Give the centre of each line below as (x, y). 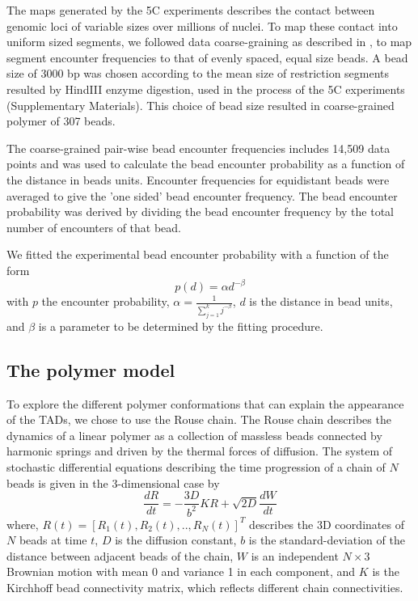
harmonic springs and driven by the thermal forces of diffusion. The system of (200, 451)
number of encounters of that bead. (94, 227)
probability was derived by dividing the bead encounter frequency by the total (201, 212)
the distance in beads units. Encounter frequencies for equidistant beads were (198, 179)
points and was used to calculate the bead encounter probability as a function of (206, 164)
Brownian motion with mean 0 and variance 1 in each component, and (181, 571)
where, (23, 524)
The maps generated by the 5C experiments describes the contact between (191, 10)
